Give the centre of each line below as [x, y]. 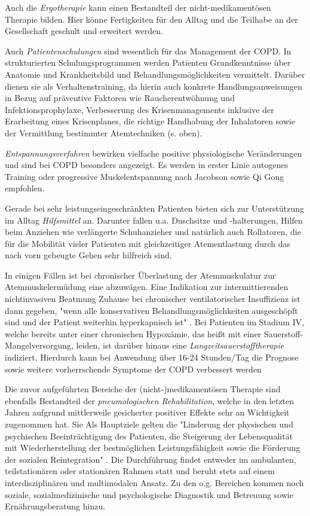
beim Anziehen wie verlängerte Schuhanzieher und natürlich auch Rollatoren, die [153, 232]
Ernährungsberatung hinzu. [55, 506]
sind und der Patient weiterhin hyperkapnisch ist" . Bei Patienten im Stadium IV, [155, 322]
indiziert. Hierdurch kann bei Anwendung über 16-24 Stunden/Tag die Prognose [152, 357]
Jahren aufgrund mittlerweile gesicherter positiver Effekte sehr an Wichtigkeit [147, 412]
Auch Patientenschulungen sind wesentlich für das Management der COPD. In [148, 51]
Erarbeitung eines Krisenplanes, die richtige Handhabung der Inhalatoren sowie [150, 121]
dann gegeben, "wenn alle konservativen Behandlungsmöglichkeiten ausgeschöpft [151, 310]
